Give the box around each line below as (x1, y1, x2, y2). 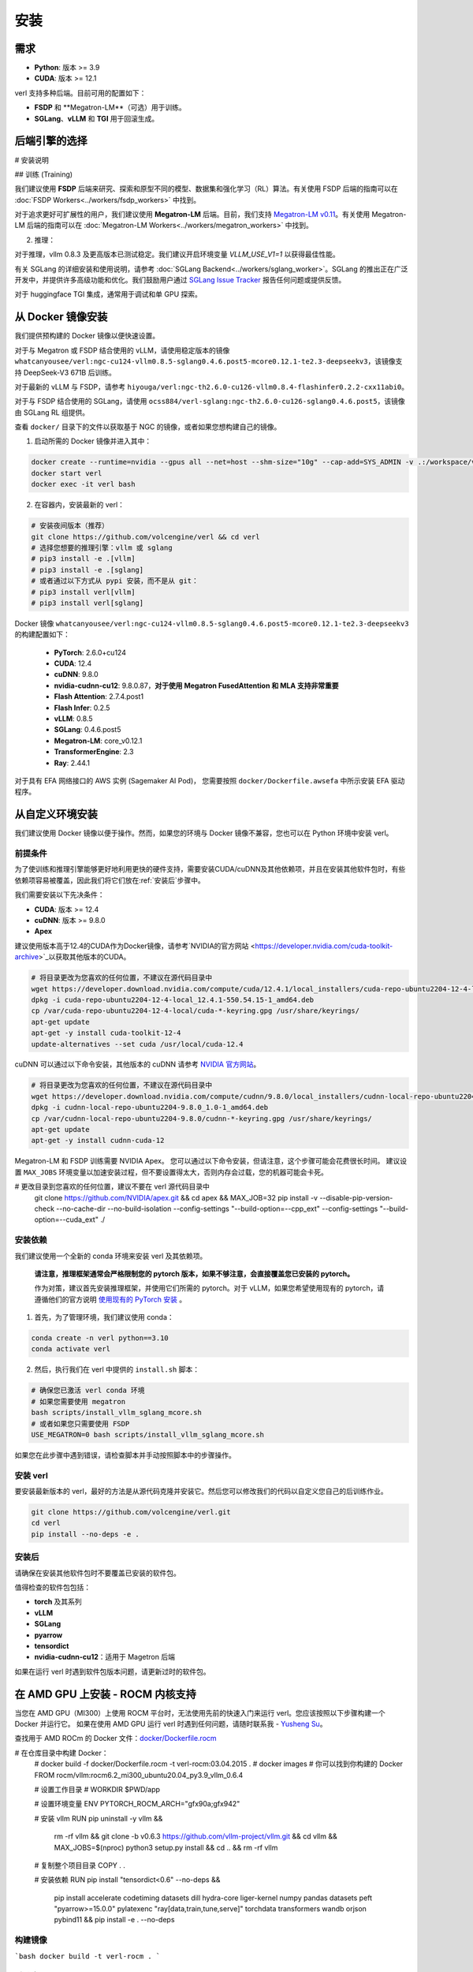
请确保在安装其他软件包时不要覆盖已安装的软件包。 (14, 1568, 181, 1578)
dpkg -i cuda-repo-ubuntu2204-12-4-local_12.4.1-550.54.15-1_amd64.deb (31, 995, 315, 1004)
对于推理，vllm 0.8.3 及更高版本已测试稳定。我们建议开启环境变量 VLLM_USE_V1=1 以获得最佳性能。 (14, 249, 340, 260)
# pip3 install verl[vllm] (31, 588, 136, 596)
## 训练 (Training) (14, 170, 73, 179)
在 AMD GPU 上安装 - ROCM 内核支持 (14, 1687, 196, 1701)
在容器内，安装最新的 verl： (34, 500, 125, 510)
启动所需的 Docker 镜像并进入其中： (34, 436, 152, 446)
